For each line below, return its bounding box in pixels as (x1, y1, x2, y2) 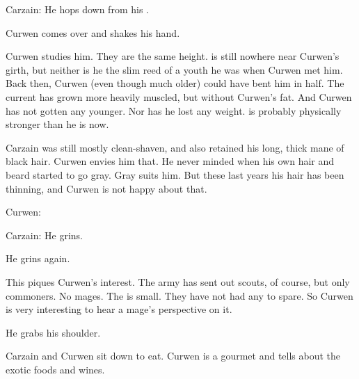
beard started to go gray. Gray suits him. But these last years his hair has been (6, 167, 344, 182)
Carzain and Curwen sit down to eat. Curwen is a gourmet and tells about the (6, 348, 341, 363)
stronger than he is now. (6, 117, 109, 131)
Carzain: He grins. (6, 227, 83, 242)
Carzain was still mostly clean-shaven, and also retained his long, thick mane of (6, 140, 344, 154)
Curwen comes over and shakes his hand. (6, 25, 180, 40)
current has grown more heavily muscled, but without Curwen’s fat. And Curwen (6, 89, 352, 104)
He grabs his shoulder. (6, 325, 101, 339)
